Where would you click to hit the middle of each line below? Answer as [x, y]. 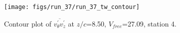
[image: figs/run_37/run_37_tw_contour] [72, 7]
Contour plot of [28, 23]
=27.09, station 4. [149, 23]
